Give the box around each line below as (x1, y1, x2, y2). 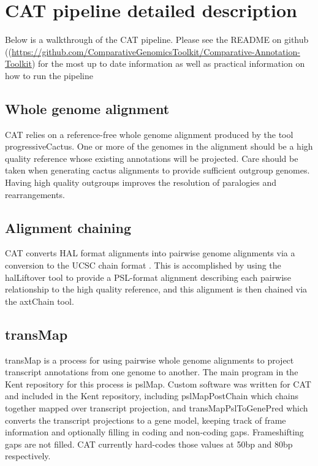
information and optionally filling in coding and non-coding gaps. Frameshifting (5, 426, 304, 438)
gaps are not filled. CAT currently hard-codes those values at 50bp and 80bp (5, 437, 293, 450)
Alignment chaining (5, 218, 132, 237)
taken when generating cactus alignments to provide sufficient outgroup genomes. (5, 164, 310, 177)
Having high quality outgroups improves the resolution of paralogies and (5, 176, 277, 189)
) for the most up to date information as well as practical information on (31, 57, 305, 70)
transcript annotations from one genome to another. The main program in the (5, 365, 298, 378)
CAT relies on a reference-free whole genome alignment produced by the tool (5, 128, 293, 140)
